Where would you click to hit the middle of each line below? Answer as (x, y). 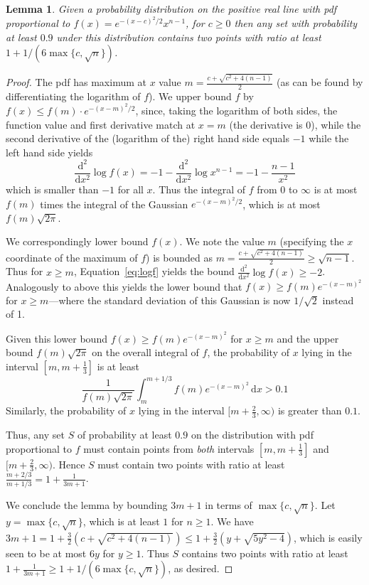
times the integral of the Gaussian (114, 204)
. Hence (69, 464)
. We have (232, 521)
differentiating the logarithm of (73, 96)
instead (338, 300)
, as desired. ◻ (200, 568)
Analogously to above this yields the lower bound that (124, 286)
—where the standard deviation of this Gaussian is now (170, 300)
